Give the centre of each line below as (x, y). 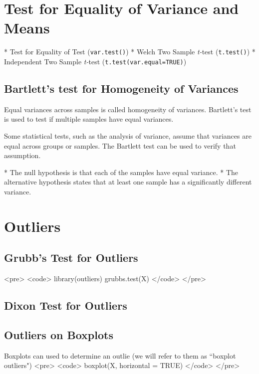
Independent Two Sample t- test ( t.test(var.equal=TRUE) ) (95, 61)
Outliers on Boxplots (59, 334)
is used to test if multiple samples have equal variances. (89, 119)
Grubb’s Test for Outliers (71, 258)
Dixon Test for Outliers (66, 305)
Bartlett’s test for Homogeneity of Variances (121, 89)
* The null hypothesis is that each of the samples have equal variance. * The (121, 172)
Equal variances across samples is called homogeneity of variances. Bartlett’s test (128, 109)
